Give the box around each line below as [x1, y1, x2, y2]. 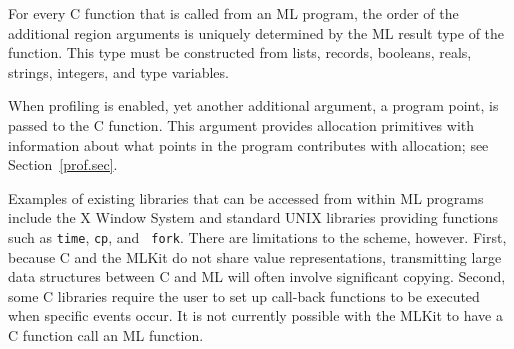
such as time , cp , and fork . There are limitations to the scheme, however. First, [8, 226, 507, 247]
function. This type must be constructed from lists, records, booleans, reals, [8, 42, 472, 63]
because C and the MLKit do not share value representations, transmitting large [8, 246, 502, 267]
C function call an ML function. [8, 324, 204, 345]
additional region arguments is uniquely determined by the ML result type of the [8, 22, 505, 43]
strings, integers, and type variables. [8, 61, 229, 82]
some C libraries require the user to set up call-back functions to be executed [8, 285, 480, 306]
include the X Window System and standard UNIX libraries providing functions [8, 207, 499, 228]
